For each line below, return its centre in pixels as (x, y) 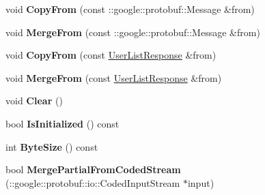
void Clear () (34, 101)
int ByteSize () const (52, 146)
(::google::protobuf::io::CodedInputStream (93, 182)
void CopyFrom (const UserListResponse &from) (111, 55)
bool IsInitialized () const (62, 123)
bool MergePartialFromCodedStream (93, 169)
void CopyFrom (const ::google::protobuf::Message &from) (130, 9)
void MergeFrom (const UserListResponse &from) (114, 77)
